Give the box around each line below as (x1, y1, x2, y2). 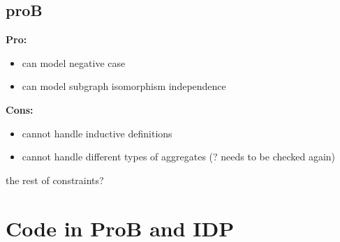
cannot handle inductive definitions (22, 126, 172, 140)
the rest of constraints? (6, 172, 104, 187)
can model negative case (22, 55, 126, 70)
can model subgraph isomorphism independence (22, 79, 226, 93)
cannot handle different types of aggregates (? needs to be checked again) (22, 149, 336, 164)
